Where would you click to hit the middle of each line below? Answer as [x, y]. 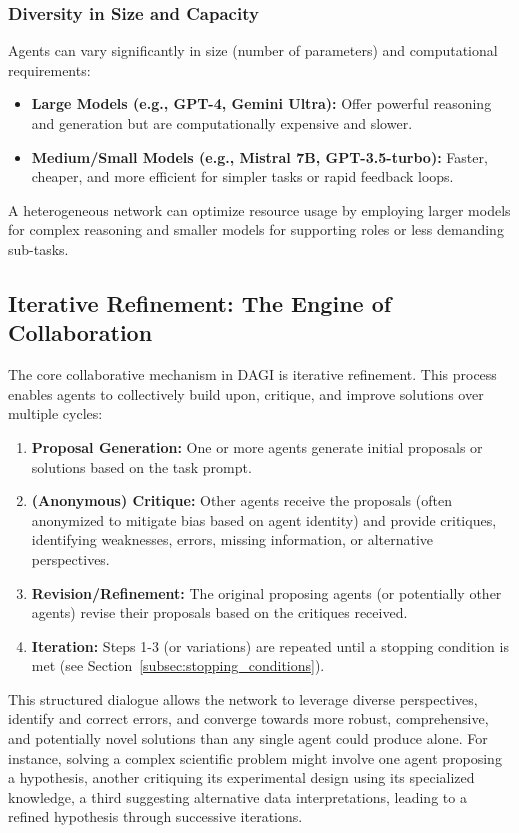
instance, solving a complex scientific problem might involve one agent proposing [255, 757]
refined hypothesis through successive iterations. [155, 816]
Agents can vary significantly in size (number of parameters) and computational [253, 50]
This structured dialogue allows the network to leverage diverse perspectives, [243, 698]
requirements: [49, 69]
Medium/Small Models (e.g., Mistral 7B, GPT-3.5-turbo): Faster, [259, 156]
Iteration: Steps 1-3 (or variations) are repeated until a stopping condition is [270, 645]
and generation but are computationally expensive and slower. [222, 123]
